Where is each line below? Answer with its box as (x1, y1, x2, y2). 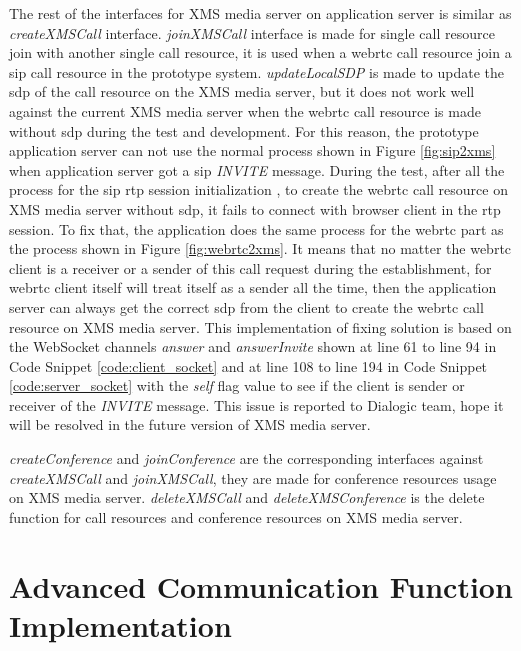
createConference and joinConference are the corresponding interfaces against (9, 448, 484, 469)
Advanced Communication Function (9, 565, 513, 606)
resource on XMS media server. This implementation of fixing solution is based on (9, 316, 512, 337)
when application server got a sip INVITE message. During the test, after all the (9, 159, 505, 180)
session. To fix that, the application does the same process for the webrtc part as (9, 218, 504, 239)
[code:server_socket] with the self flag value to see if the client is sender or (9, 375, 465, 396)
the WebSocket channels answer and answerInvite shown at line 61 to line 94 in (9, 336, 497, 357)
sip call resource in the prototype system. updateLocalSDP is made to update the (9, 61, 505, 82)
